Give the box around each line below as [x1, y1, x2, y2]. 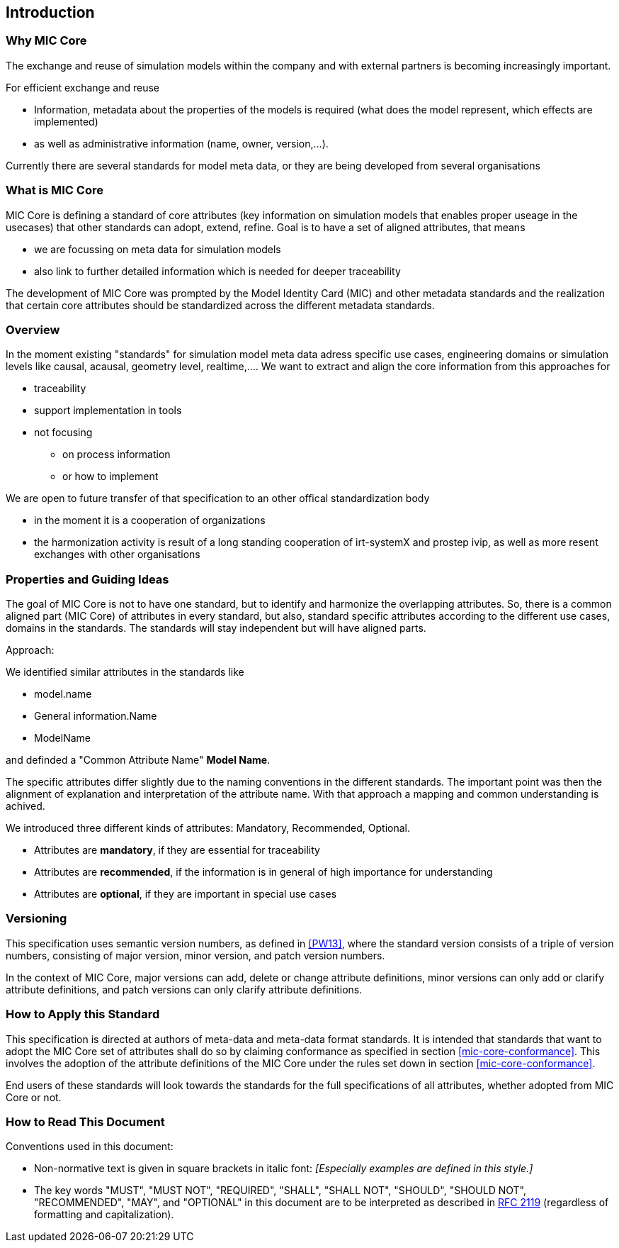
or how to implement [62, 470, 159, 483]
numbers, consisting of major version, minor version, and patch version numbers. [6, 949, 385, 962]
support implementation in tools [34, 404, 182, 417]
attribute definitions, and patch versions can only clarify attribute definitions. [6, 983, 363, 996]
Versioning [6, 911, 67, 926]
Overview [6, 322, 60, 337]
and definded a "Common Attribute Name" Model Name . [6, 754, 271, 767]
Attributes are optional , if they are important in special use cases [34, 888, 337, 901]
